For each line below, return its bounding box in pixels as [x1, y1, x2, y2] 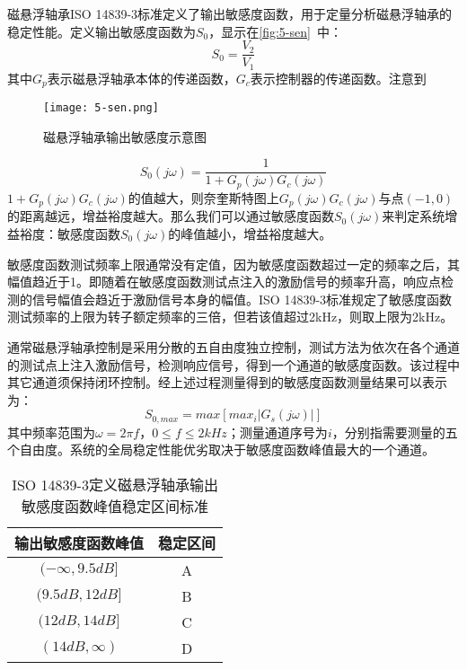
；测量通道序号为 [226, 422, 328, 441]
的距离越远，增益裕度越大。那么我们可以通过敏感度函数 [7, 207, 334, 225]
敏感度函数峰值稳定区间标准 [22, 495, 209, 516]
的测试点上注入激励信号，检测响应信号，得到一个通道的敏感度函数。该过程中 [7, 355, 460, 374]
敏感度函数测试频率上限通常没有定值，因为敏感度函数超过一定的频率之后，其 [7, 254, 460, 273]
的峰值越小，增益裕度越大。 [168, 224, 332, 242]
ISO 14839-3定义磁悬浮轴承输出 [12, 473, 218, 495]
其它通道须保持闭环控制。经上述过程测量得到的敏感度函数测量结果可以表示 [7, 373, 447, 392]
